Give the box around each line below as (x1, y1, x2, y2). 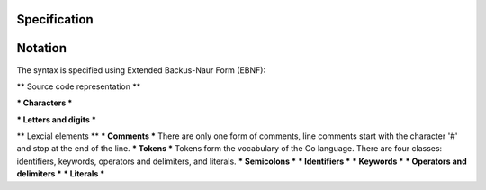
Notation (16, 41, 67, 56)
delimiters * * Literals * (16, 168, 105, 179)
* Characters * (16, 97, 73, 108)
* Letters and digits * (16, 113, 96, 125)
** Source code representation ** (16, 81, 141, 92)
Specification (16, 12, 94, 27)
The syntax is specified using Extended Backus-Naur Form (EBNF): (16, 64, 265, 76)
